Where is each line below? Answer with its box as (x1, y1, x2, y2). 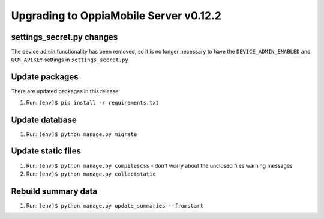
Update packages (11, 72, 79, 82)
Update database (11, 114, 77, 125)
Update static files (11, 146, 81, 156)
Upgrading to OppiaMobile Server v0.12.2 (11, 9, 222, 22)
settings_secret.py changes (11, 32, 118, 42)
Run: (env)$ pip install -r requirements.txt (26, 99, 159, 106)
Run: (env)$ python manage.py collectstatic (26, 170, 156, 177)
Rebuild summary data (11, 186, 98, 196)
